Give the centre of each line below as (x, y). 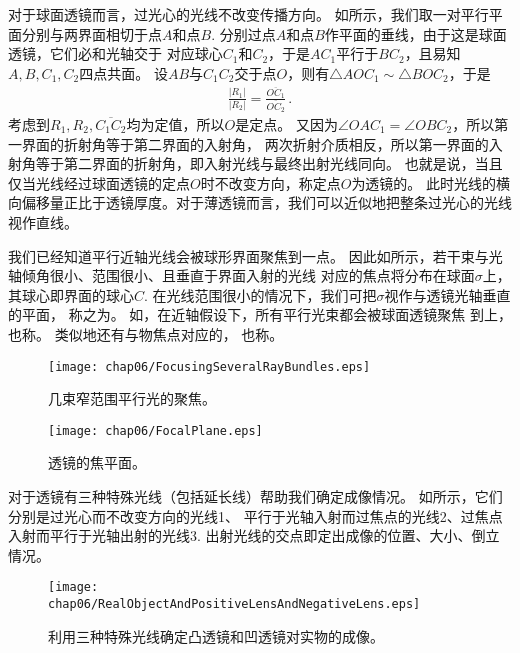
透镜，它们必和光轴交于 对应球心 (115, 53)
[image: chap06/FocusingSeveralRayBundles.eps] (209, 366)
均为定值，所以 (175, 123)
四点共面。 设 (123, 72)
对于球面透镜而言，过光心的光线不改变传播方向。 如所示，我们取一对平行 (248, 14)
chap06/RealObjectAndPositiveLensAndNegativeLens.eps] (234, 604)
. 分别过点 (243, 33)
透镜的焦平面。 (97, 462)
